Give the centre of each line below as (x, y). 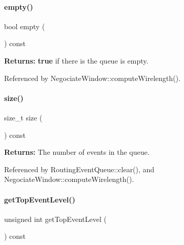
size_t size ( (23, 117)
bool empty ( (25, 26)
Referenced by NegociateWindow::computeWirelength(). (93, 78)
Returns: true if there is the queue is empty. (76, 60)
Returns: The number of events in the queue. (77, 152)
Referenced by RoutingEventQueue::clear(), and (79, 169)
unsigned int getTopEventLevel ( (55, 219)
